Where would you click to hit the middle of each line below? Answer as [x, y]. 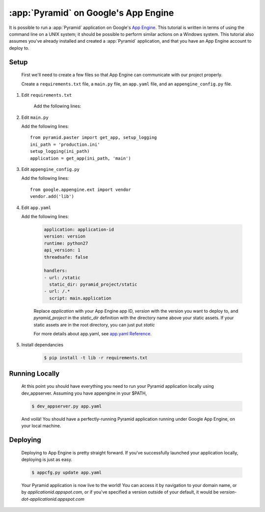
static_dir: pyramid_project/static [93, 284]
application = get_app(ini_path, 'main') [80, 158]
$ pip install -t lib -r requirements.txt [96, 358]
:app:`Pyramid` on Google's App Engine [92, 13]
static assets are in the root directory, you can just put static [94, 324]
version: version [65, 236]
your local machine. [41, 426]
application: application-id [79, 229]
